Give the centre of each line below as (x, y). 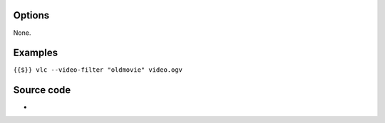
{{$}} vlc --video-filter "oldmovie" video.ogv (98, 70)
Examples (36, 53)
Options (31, 15)
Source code (42, 90)
